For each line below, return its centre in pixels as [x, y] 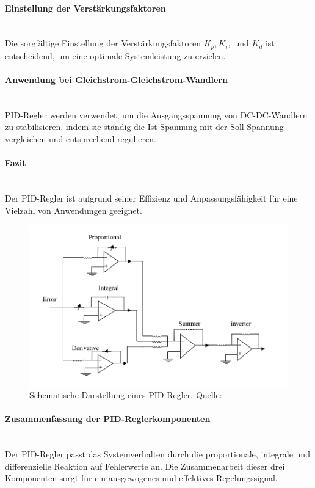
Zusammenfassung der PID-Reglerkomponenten [108, 419]
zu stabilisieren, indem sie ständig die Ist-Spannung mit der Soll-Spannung [144, 127]
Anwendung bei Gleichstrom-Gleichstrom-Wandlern [116, 80]
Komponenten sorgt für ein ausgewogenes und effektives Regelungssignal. [141, 478]
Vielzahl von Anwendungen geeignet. [74, 210]
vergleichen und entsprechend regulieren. [81, 139]
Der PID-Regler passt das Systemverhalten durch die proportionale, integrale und [157, 454]
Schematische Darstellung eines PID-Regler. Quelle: [126, 395]
